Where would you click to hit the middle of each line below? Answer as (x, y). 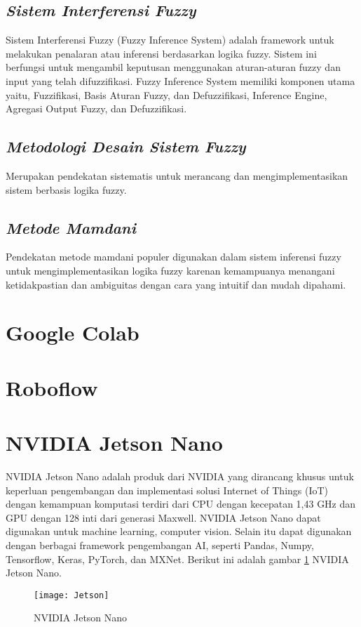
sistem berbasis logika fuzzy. (66, 189)
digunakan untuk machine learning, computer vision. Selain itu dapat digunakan (179, 531)
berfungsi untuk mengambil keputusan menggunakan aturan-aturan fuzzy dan (173, 67)
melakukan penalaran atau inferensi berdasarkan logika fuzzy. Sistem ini (161, 53)
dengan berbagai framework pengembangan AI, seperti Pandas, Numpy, (160, 544)
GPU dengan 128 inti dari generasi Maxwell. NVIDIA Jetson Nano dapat (163, 517)
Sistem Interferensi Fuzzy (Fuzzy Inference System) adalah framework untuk (170, 40)
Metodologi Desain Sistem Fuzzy (126, 146)
